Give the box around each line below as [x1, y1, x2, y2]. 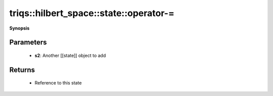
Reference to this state [34, 80, 82, 86]
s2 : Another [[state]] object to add [34, 52, 106, 58]
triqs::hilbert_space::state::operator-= [9, 8, 174, 19]
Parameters [9, 38, 47, 47]
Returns [9, 65, 35, 74]
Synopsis [9, 25, 30, 31]
